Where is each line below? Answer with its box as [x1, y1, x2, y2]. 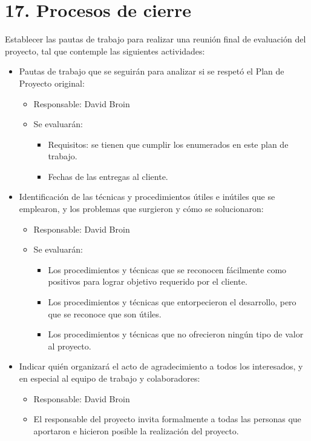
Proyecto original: [19, 76, 85, 89]
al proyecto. [48, 339, 91, 352]
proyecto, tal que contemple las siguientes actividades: [5, 44, 205, 57]
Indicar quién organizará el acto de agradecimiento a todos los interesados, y [19, 360, 303, 373]
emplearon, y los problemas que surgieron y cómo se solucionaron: [19, 202, 264, 215]
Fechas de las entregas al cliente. [48, 170, 168, 182]
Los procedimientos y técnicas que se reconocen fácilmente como [48, 263, 287, 276]
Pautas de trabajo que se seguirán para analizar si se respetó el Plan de [19, 65, 284, 78]
